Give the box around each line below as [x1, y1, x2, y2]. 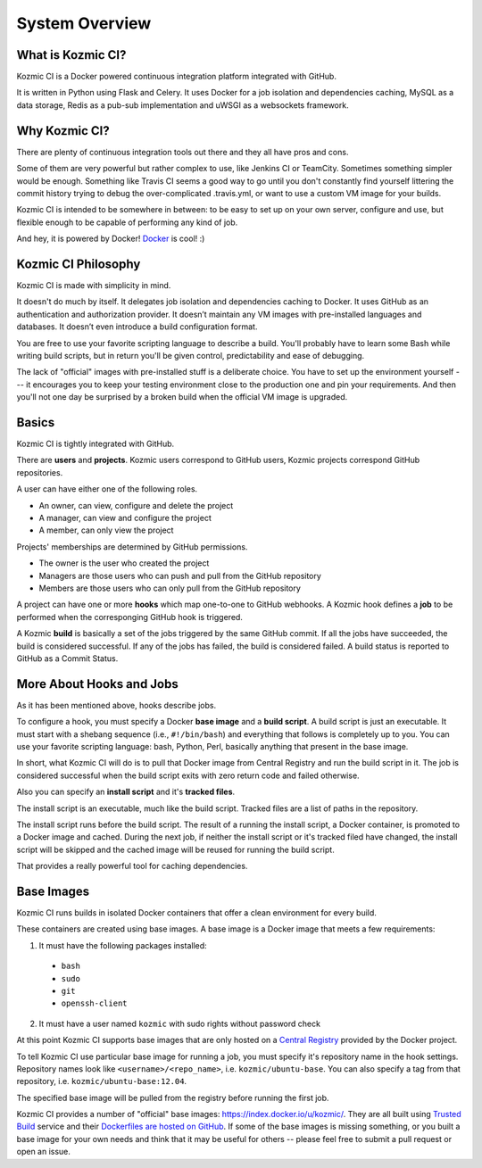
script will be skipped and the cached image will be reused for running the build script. [16, 844, 335, 855]
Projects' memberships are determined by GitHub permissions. [16, 541, 248, 552]
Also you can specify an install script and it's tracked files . [16, 786, 236, 798]
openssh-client [61, 998, 129, 1008]
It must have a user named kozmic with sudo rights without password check [38, 1018, 321, 1029]
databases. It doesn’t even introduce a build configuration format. [16, 321, 258, 332]
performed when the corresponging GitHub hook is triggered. [16, 611, 243, 622]
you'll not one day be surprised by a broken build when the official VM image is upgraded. [16, 392, 348, 402]
